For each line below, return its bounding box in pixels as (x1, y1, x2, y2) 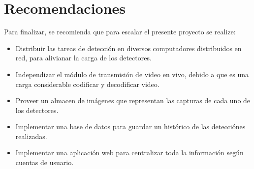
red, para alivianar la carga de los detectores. (15, 53, 152, 63)
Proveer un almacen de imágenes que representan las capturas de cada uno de (15, 95, 251, 106)
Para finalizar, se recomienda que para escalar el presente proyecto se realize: (4, 27, 236, 37)
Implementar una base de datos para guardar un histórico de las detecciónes (15, 121, 246, 132)
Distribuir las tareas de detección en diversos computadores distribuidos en (15, 43, 242, 53)
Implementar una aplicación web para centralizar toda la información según (15, 147, 244, 158)
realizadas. (15, 131, 47, 141)
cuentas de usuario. (15, 157, 74, 168)
